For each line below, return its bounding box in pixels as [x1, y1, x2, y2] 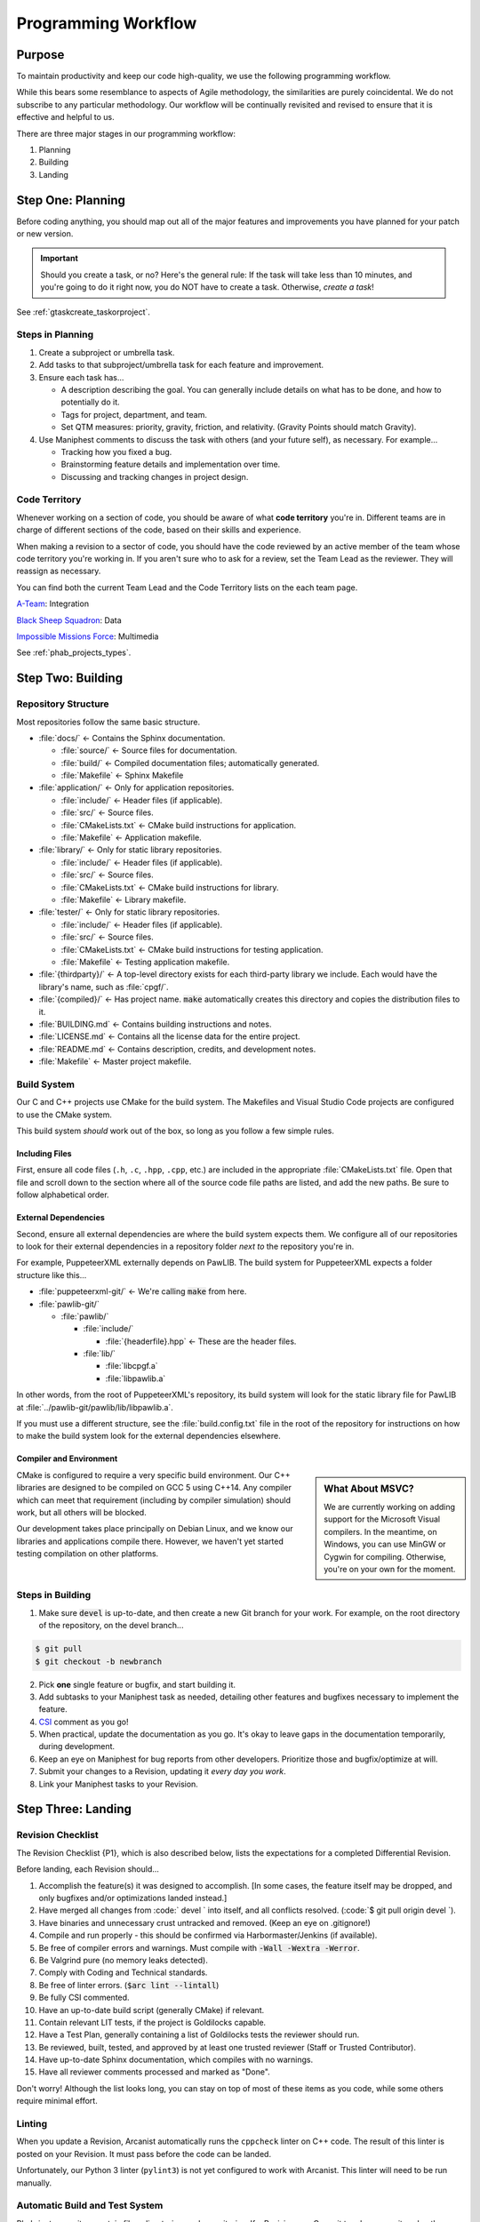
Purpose [16, 47, 65, 62]
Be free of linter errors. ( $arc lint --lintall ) [38, 1979, 220, 1990]
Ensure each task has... [38, 372, 124, 382]
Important [40, 253, 79, 264]
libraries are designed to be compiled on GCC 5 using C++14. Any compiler [16, 1483, 292, 1493]
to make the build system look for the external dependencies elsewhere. [16, 1431, 281, 1442]
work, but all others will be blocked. [16, 1507, 147, 1517]
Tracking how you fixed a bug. [60, 446, 172, 457]
